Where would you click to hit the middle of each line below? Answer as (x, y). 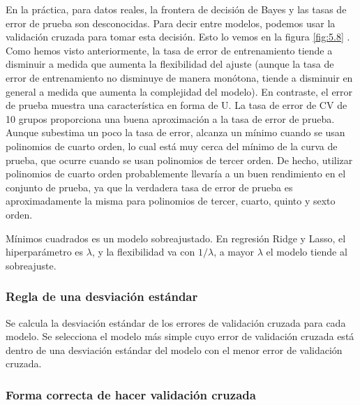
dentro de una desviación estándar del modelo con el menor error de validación (174, 349)
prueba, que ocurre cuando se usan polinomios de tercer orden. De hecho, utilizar (179, 160)
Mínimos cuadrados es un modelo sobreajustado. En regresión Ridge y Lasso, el (176, 238)
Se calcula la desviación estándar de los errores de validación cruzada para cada (176, 322)
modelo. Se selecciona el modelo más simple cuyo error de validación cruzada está (180, 336)
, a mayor (234, 252)
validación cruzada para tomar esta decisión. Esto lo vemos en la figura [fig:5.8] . (178, 37)
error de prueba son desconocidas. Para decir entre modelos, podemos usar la (171, 23)
